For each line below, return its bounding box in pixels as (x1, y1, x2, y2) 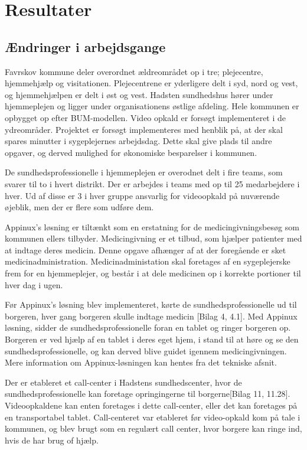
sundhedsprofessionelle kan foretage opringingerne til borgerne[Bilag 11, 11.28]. (5, 387, 290, 400)
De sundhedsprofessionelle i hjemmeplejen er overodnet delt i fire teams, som (5, 166, 283, 178)
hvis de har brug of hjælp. (5, 433, 99, 446)
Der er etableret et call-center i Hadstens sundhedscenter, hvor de (5, 376, 242, 388)
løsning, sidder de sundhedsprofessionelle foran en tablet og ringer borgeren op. (5, 321, 291, 334)
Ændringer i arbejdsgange (5, 37, 166, 56)
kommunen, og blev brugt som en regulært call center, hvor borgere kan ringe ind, (5, 422, 302, 435)
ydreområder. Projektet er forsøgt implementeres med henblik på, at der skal (5, 123, 283, 135)
